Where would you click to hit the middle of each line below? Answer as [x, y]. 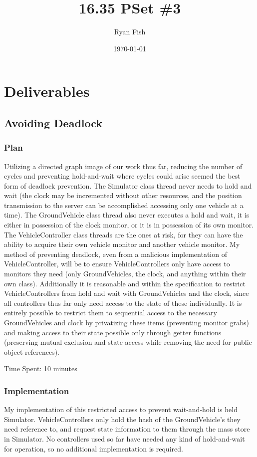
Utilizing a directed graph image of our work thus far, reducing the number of [123, 166]
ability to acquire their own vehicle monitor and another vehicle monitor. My [122, 244]
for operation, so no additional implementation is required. [94, 448]
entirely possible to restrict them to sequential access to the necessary [111, 313]
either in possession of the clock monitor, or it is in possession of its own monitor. [129, 225]
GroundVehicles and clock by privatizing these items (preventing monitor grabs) [127, 322]
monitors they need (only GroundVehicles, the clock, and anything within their [125, 274]
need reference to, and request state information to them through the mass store [127, 429]
